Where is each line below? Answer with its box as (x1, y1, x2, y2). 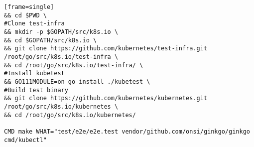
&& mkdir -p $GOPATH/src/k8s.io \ (4, 28, 119, 35)
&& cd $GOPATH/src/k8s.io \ (4, 36, 97, 44)
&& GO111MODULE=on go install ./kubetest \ (4, 78, 150, 85)
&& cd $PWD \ (4, 11, 47, 19)
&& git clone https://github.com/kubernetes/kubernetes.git (4, 95, 208, 102)
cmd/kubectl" (4, 136, 47, 144)
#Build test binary (4, 86, 68, 94)
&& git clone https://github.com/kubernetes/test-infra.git (4, 45, 208, 52)
